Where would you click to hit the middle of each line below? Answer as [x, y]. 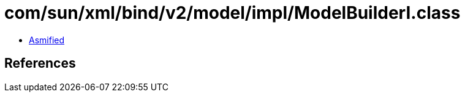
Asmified [47, 40]
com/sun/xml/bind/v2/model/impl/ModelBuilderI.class [232, 13]
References [40, 63]
